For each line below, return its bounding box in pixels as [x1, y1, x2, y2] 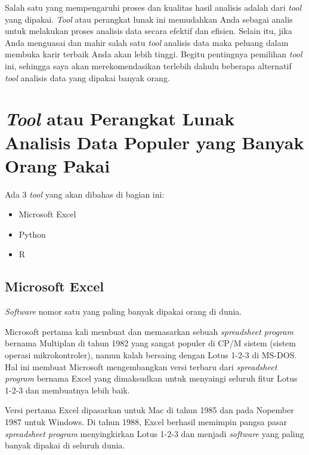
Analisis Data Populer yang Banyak [5, 130, 304, 154]
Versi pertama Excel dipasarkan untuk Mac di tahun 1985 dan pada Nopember [5, 404, 294, 416]
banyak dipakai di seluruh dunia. [5, 439, 125, 451]
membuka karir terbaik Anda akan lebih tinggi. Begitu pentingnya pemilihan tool [5, 48, 302, 60]
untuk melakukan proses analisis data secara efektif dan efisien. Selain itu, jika [5, 24, 292, 37]
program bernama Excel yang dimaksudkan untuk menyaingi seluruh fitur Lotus [5, 372, 298, 385]
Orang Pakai [5, 153, 110, 177]
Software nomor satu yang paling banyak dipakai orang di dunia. [5, 305, 242, 318]
